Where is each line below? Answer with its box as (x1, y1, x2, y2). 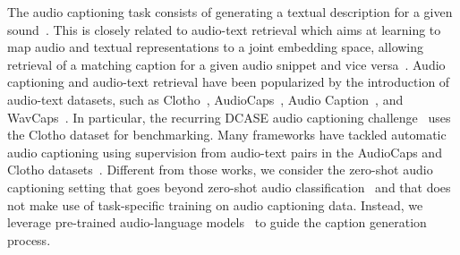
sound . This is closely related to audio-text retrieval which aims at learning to (7, 20, 441, 38)
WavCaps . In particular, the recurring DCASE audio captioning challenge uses (7, 107, 451, 126)
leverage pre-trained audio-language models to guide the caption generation (7, 213, 427, 232)
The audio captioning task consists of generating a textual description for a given (7, 3, 453, 21)
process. (7, 230, 51, 249)
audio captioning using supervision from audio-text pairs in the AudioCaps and (7, 142, 442, 161)
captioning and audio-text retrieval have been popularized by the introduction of (7, 72, 450, 91)
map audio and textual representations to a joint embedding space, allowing (7, 38, 424, 56)
